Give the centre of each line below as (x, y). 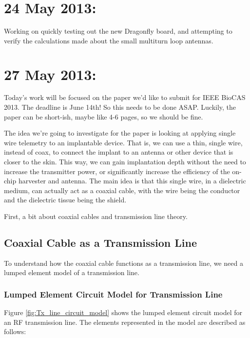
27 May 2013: (50, 74)
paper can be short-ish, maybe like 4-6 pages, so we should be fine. (104, 116)
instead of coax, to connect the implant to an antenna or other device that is (119, 152)
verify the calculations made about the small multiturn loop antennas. (109, 40)
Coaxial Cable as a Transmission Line (100, 242)
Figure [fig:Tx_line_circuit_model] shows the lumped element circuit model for (123, 312)
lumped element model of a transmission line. (72, 272)
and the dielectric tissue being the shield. (65, 200)
